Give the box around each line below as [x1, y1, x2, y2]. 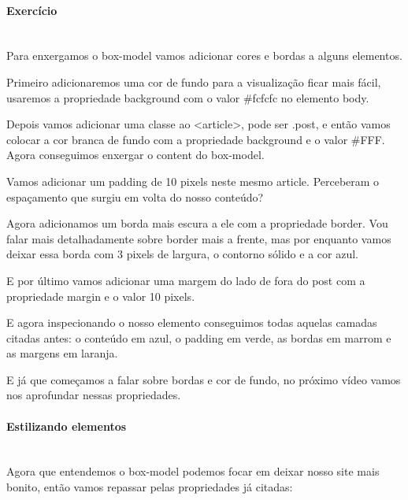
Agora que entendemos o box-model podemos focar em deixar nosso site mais [6, 463, 380, 480]
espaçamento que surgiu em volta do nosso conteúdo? [6, 188, 264, 205]
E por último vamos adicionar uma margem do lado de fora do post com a [6, 272, 365, 288]
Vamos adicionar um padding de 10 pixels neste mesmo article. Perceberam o [6, 172, 380, 189]
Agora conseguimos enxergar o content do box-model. [6, 146, 265, 163]
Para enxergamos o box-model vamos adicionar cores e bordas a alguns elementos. [6, 47, 402, 64]
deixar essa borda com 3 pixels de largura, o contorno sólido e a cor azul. [6, 246, 358, 262]
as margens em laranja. [6, 345, 118, 361]
